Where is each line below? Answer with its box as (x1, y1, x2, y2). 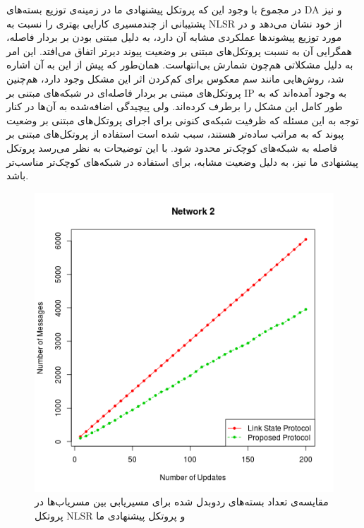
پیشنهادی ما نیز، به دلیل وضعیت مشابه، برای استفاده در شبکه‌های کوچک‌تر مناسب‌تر (6, 154, 358, 169)
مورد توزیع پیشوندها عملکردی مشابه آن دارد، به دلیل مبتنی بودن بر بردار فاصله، (6, 30, 342, 44)
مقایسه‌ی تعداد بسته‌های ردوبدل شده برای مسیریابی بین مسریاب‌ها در (35, 494, 329, 509)
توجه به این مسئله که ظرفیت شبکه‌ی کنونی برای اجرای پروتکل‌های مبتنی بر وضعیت (6, 112, 359, 127)
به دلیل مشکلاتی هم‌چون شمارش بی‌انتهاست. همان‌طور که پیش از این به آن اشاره (6, 57, 353, 72)
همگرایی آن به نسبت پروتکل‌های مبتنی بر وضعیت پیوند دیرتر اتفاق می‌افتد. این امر (6, 43, 352, 58)
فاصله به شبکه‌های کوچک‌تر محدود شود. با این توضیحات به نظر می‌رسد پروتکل (6, 140, 338, 155)
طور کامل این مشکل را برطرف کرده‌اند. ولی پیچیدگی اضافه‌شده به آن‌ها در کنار (6, 99, 343, 114)
